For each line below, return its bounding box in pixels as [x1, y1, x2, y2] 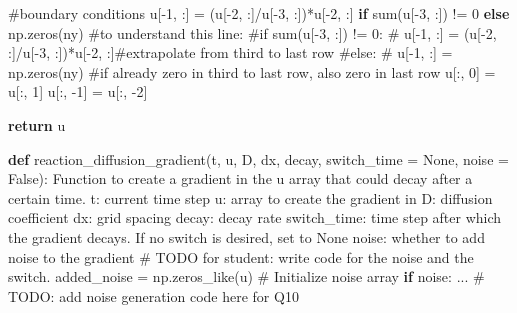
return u [8, 114, 66, 135]
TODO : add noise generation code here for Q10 [8, 285, 299, 306]
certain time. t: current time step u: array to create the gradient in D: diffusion [8, 187, 493, 208]
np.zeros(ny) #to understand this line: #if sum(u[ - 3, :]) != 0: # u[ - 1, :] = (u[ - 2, [8, 22, 497, 43]
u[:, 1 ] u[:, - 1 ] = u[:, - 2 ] [8, 81, 148, 102]
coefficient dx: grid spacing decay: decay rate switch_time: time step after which [8, 207, 502, 228]
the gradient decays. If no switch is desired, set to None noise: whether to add [8, 226, 485, 247]
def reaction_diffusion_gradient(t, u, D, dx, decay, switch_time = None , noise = [8, 148, 509, 169]
